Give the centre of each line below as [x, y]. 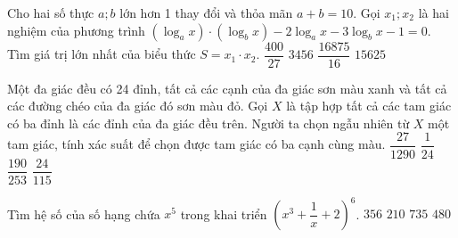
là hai [433, 12]
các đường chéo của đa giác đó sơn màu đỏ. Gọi [138, 106]
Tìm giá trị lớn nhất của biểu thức [102, 54]
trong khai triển [224, 213]
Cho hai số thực [51, 12]
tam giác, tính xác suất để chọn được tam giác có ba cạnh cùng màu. [196, 144]
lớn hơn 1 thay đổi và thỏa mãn [206, 12]
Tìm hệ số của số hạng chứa [84, 213]
